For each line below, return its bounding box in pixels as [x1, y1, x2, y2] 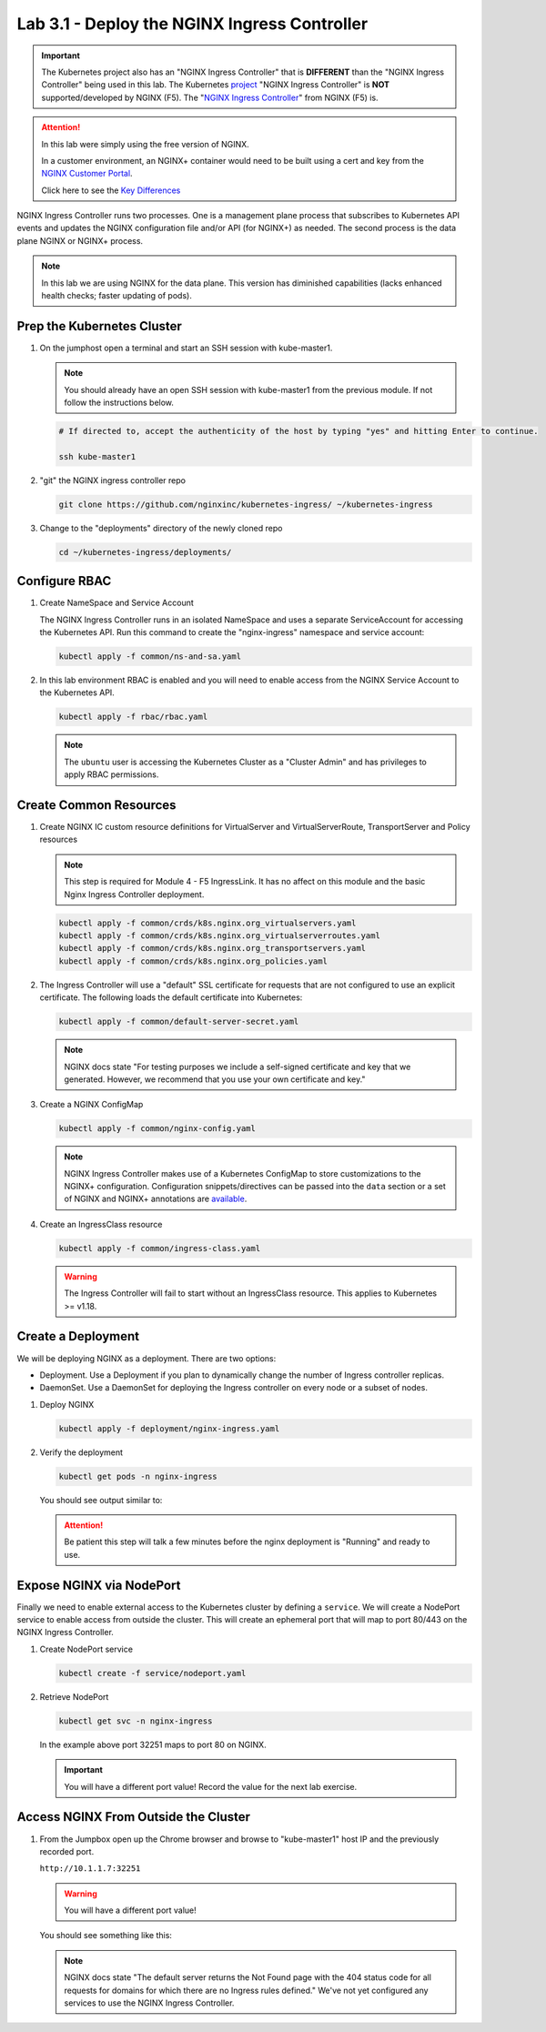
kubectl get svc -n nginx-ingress [58, 1715, 213, 1726]
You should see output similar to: [39, 1494, 163, 1505]
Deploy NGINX [39, 1399, 95, 1410]
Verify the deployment [39, 1447, 123, 1458]
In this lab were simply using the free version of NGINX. [41, 138, 249, 149]
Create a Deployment [16, 1329, 140, 1344]
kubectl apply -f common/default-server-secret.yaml [58, 1016, 299, 1027]
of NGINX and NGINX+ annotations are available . [64, 1193, 248, 1205]
